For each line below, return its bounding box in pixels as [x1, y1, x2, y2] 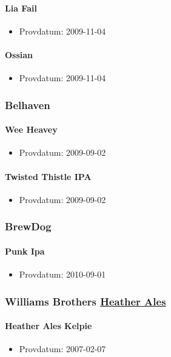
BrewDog [5, 219, 52, 234]
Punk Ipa [5, 244, 45, 257]
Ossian [5, 48, 33, 61]
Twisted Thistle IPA [5, 170, 92, 182]
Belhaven [5, 97, 50, 112]
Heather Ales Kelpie [5, 319, 92, 332]
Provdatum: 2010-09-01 [19, 268, 106, 281]
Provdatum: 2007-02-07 [19, 342, 106, 355]
